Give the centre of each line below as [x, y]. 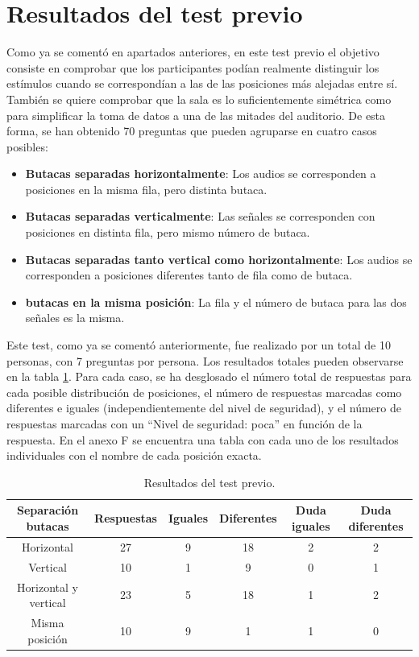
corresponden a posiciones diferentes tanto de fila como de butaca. [189, 275]
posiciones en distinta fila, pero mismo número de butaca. [168, 232]
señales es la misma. [75, 318]
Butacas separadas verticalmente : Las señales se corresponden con [200, 216]
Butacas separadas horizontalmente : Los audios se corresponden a [201, 174]
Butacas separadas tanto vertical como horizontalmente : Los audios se [219, 259]
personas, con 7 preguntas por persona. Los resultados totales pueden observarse [205, 360]
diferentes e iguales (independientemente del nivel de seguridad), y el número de [204, 408]
